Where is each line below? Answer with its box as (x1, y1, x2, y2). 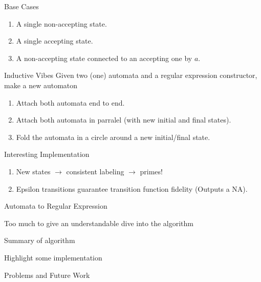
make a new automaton (4, 79, 78, 90)
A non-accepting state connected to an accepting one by (16, 52, 192, 63)
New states (16, 166, 51, 176)
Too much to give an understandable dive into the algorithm (4, 217, 194, 228)
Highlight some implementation (4, 252, 102, 263)
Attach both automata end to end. (16, 97, 125, 108)
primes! (140, 166, 163, 176)
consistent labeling (66, 166, 124, 176)
